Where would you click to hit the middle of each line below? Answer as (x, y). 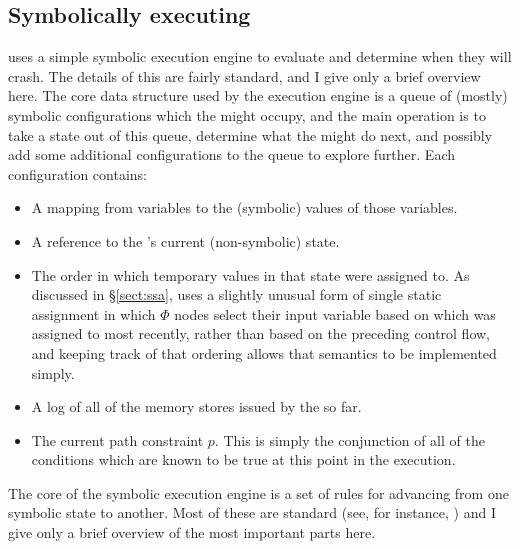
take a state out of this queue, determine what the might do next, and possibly (250, 134)
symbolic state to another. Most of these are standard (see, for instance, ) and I (252, 512)
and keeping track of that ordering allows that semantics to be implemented (264, 352)
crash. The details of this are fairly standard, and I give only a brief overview (244, 75)
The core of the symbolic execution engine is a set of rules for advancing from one (258, 492)
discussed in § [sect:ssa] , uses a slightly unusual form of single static (236, 294)
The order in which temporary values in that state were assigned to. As (250, 274)
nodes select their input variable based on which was (335, 313)
